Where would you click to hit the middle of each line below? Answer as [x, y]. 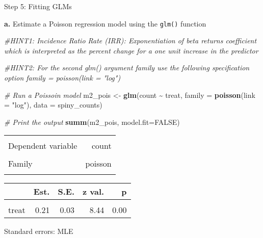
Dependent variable [43, 146]
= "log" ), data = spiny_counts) [53, 105]
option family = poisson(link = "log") [62, 78]
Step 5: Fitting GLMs [38, 6]
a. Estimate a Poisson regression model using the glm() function [105, 23]
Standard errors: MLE [39, 231]
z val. [93, 192]
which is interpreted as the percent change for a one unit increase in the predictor [131, 50]
